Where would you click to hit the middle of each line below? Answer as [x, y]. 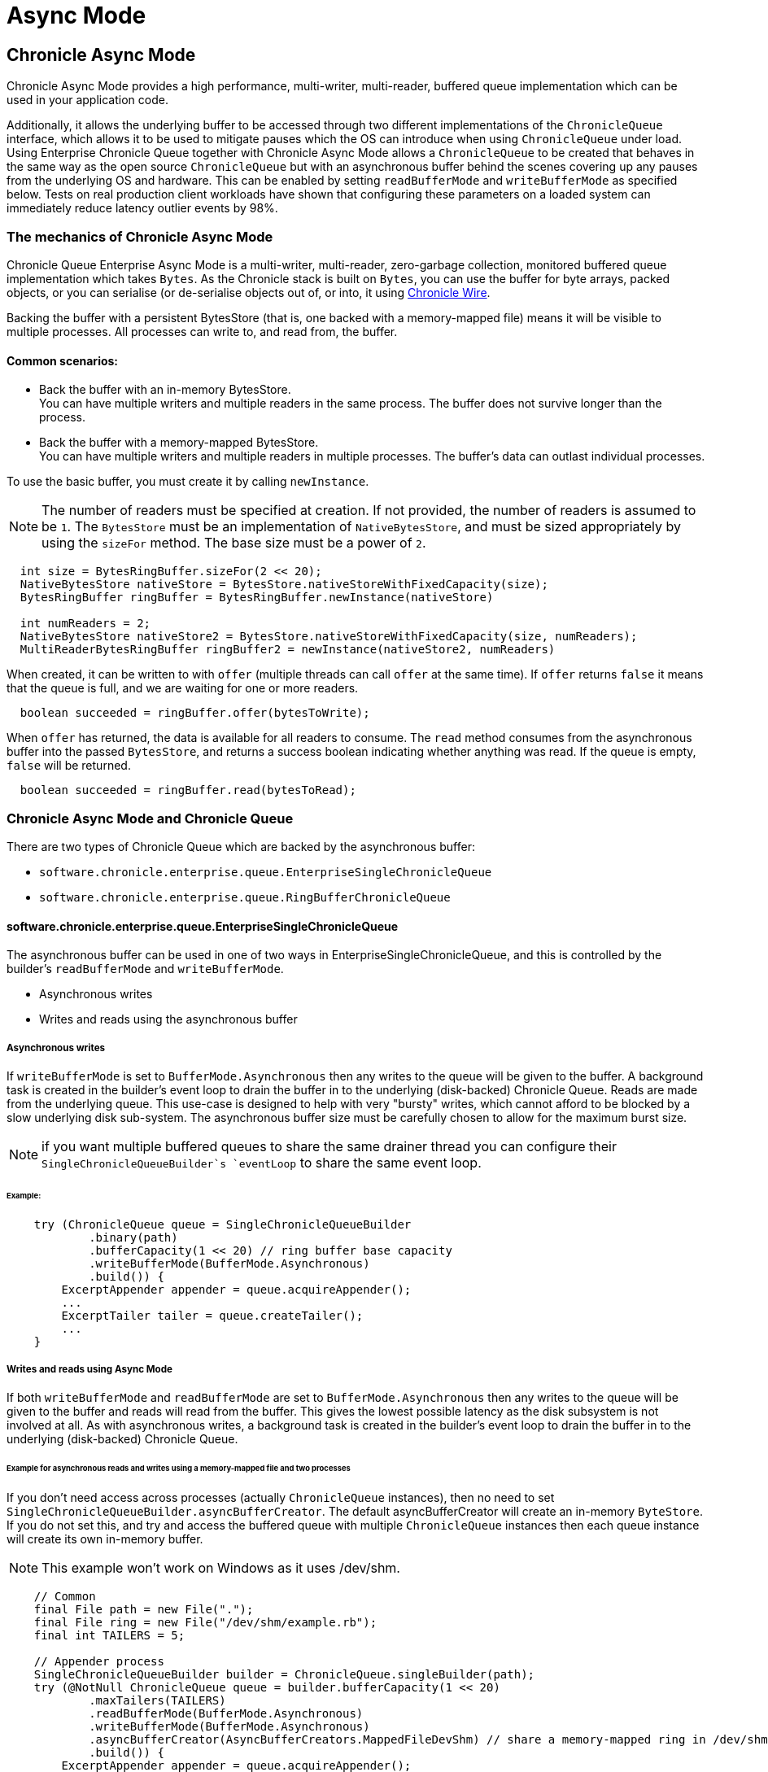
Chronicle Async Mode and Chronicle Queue [150, 818]
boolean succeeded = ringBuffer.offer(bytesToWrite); [195, 713]
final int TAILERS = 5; [109, 1636]
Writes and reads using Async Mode [89, 1369]
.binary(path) [133, 1237]
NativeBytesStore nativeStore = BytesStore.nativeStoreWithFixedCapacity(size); [284, 585]
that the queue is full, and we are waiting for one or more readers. [183, 688]
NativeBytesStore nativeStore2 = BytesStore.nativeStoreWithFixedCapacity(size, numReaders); [329, 637]
